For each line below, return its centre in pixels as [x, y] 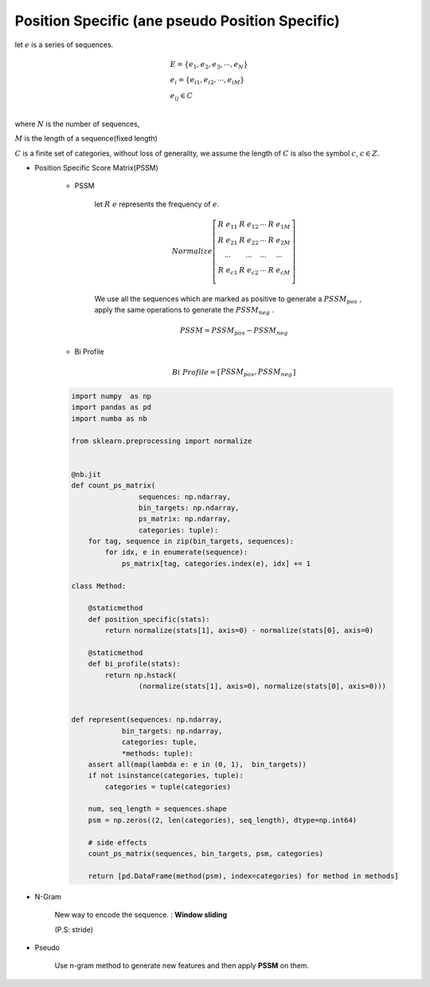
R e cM [279, 271]
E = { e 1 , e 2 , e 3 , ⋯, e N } [209, 65]
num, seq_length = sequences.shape [157, 809]
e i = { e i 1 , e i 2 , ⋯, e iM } [207, 81]
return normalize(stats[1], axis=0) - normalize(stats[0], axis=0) [239, 631]
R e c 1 [228, 271]
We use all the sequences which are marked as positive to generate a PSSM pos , [228, 299]
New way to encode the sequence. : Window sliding [141, 915]
